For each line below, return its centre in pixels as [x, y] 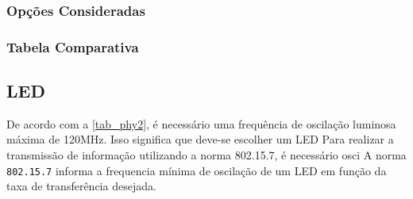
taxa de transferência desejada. [81, 186]
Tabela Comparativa [73, 46]
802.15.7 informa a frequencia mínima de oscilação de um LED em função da [197, 170]
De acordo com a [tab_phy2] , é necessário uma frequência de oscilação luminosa [201, 123]
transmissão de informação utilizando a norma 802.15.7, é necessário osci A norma [206, 155]
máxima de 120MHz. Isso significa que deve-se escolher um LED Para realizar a [200, 139]
